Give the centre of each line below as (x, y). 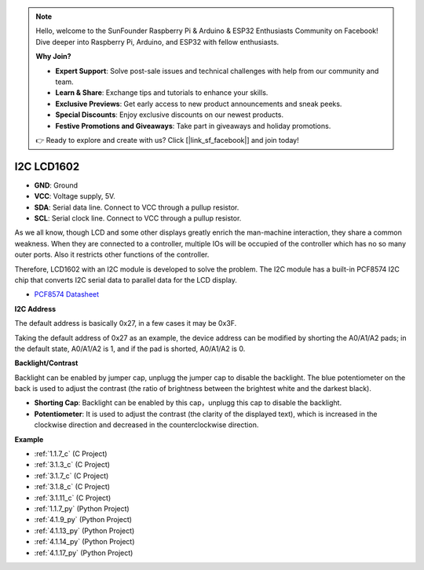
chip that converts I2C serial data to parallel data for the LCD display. (126, 280)
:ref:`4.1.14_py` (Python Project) (84, 542)
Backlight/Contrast (46, 363)
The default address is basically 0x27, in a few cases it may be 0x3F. (126, 323)
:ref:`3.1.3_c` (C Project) (72, 465)
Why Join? (53, 57)
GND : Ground (56, 185)
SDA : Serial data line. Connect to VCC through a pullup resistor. (137, 207)
